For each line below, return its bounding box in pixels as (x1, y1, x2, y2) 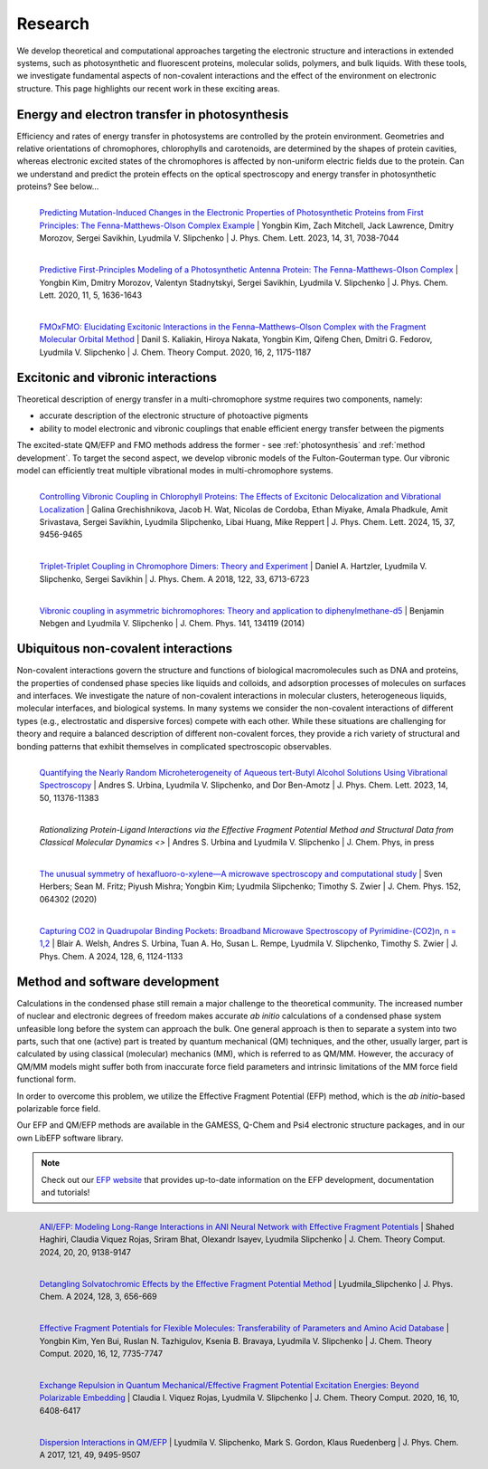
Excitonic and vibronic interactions (16, 369, 217, 385)
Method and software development (16, 974, 220, 989)
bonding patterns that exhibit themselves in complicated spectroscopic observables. (16, 740, 332, 751)
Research (16, 14, 90, 33)
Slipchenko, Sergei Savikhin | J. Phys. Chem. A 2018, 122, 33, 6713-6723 (39, 573, 310, 584)
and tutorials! (41, 1187, 90, 1197)
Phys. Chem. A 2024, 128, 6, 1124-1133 (39, 950, 183, 961)
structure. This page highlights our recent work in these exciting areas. (16, 82, 280, 94)
